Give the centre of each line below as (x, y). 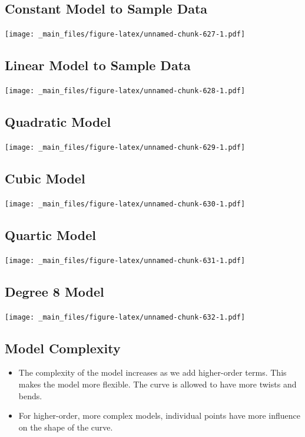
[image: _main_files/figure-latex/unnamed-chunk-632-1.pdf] (125, 317)
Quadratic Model (58, 122)
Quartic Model (50, 234)
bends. (30, 395)
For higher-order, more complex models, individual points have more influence (159, 415)
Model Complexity (63, 348)
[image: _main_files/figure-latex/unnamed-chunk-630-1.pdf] (125, 204)
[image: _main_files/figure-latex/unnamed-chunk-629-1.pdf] (125, 147)
